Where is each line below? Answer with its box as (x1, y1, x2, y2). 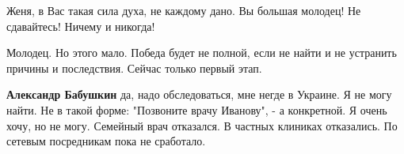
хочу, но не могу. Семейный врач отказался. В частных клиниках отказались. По (6, 117, 398, 133)
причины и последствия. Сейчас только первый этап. (6, 59, 262, 76)
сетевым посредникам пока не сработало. (6, 133, 206, 149)
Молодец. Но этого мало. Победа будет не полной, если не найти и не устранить (6, 44, 397, 61)
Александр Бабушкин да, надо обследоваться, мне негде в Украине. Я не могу (6, 86, 392, 103)
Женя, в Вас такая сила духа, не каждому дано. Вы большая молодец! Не (6, 2, 361, 18)
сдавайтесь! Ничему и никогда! (6, 17, 155, 34)
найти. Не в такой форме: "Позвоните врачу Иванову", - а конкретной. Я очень (6, 101, 387, 118)
